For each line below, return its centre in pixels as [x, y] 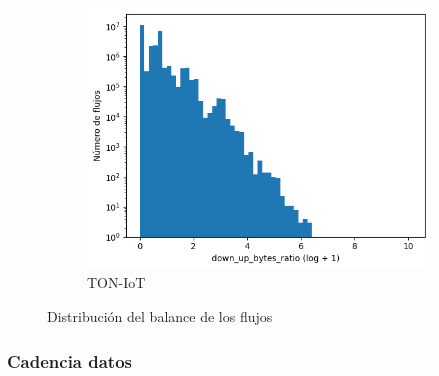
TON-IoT [116, 282]
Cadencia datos [70, 360]
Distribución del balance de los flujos [160, 316]
